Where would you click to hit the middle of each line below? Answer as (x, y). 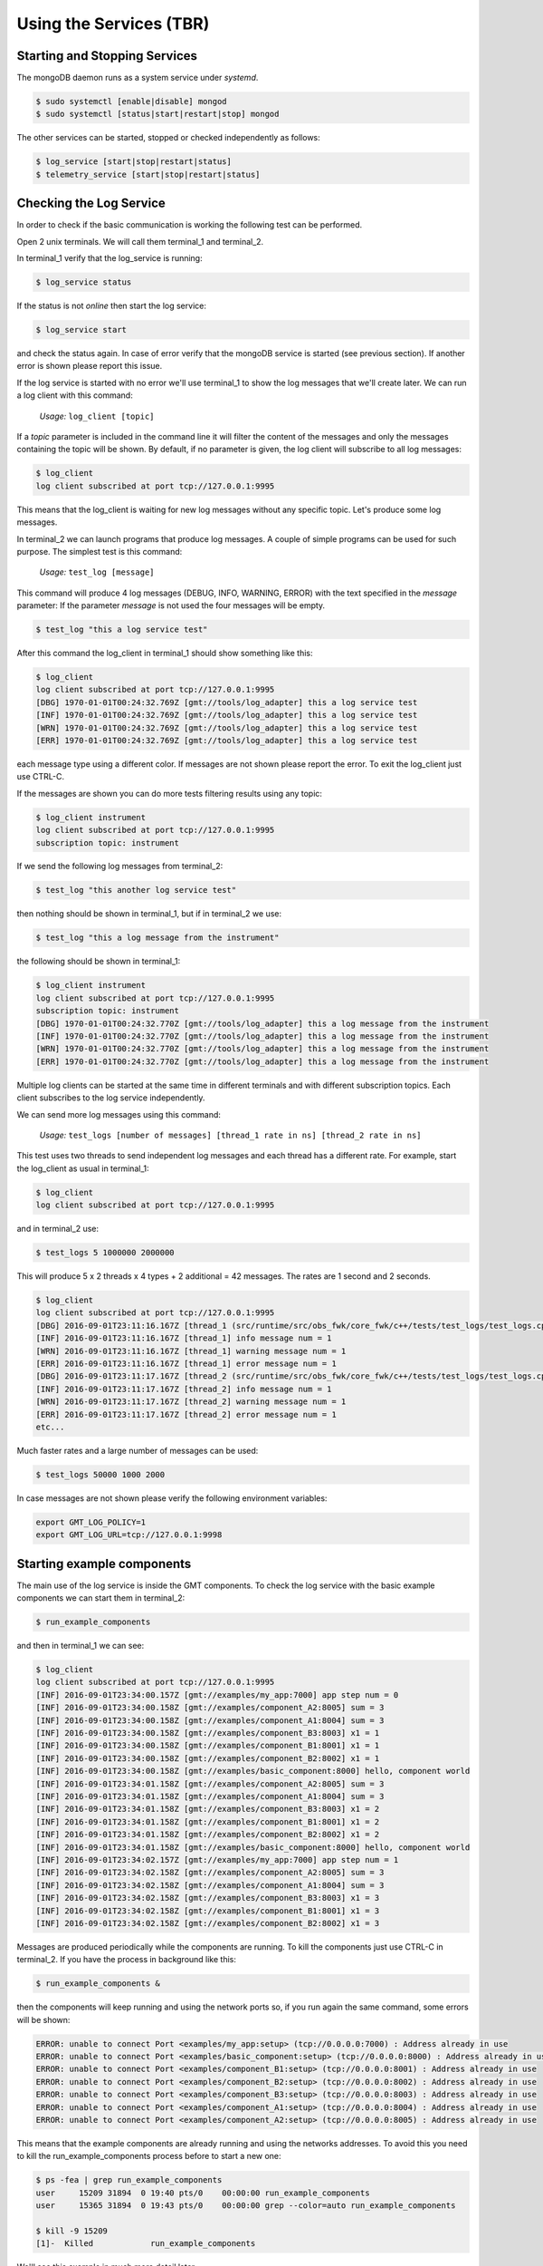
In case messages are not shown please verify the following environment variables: (172, 1498)
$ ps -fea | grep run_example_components (129, 2180)
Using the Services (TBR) (113, 24)
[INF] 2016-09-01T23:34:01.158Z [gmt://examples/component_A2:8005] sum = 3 (210, 1784)
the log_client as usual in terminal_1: (83, 1168)
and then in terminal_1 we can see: (81, 1646)
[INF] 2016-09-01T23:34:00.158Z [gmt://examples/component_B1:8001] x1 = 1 (208, 1746)
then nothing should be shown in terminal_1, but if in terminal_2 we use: (149, 914)
